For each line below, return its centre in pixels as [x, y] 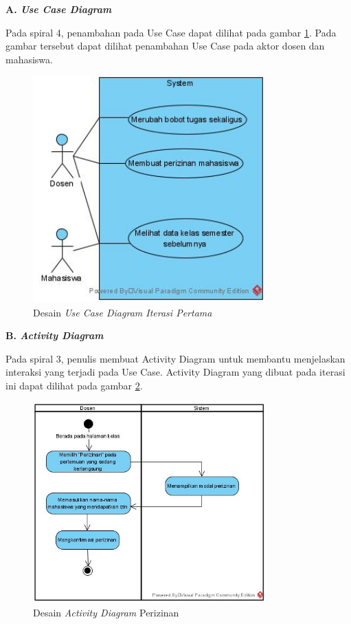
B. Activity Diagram [55, 335]
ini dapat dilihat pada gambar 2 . [74, 386]
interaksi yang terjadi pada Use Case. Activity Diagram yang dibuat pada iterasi [175, 372]
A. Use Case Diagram [59, 9]
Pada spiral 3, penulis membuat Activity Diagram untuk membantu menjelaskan [175, 358]
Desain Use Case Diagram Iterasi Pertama [123, 312]
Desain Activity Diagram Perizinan [106, 612]
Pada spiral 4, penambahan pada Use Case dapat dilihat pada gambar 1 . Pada [171, 32]
